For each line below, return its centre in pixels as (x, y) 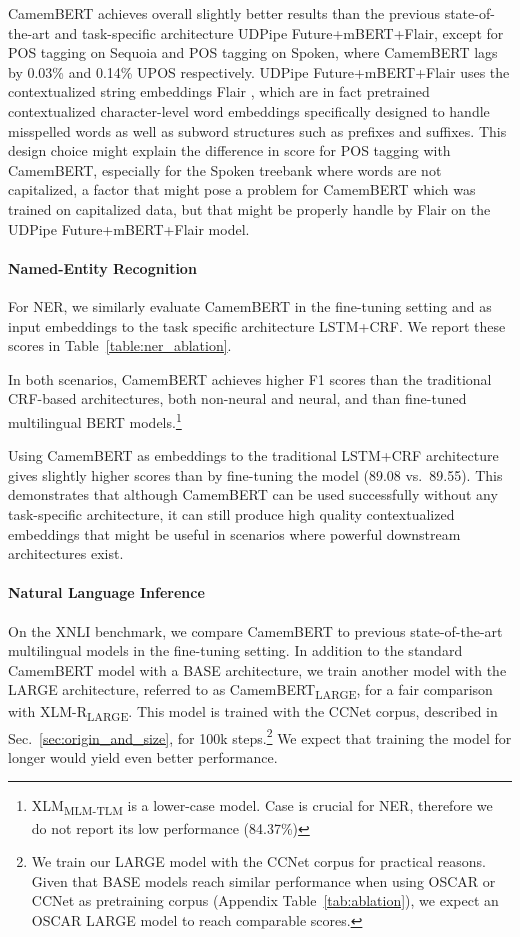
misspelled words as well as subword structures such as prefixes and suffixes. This (257, 130)
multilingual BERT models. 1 (95, 420)
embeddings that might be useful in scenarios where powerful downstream (234, 533)
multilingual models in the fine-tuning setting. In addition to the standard (235, 650)
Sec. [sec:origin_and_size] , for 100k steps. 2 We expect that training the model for (260, 736)
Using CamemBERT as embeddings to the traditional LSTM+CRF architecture (253, 455)
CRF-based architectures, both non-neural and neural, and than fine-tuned (237, 398)
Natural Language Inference (106, 592)
